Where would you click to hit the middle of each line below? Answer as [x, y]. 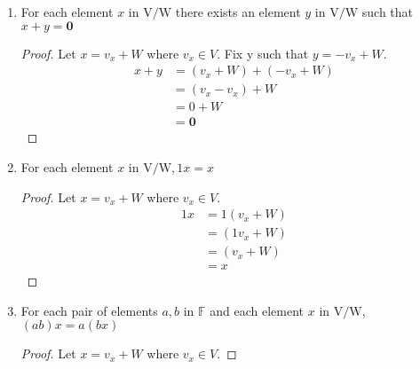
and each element [257, 310]
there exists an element [238, 12]
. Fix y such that [263, 53]
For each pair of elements [89, 310]
